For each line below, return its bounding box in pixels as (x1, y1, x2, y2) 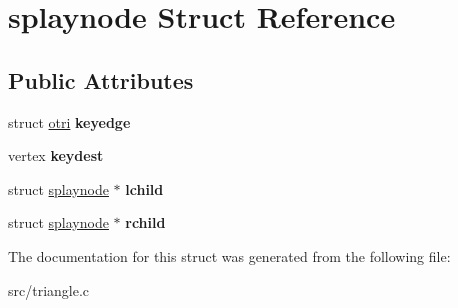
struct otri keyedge (8, 111, 131, 132)
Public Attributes (8, 64, 194, 95)
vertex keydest (8, 145, 104, 166)
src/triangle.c (8, 279, 90, 300)
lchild (125, 178, 164, 199)
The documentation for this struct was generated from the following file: (8, 245, 451, 266)
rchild (125, 212, 166, 233)
